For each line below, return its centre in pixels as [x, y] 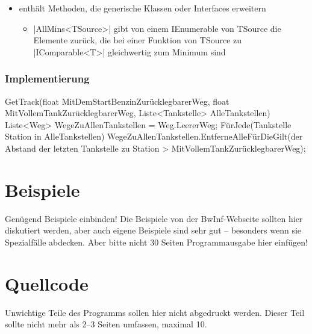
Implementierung [47, 79]
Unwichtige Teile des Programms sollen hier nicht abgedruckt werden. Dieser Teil [155, 312]
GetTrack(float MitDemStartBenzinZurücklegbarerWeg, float [117, 101]
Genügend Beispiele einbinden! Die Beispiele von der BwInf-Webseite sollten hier [154, 218]
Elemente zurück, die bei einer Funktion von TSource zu [138, 40]
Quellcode [47, 283]
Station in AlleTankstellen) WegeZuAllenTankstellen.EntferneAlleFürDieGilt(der [154, 136]
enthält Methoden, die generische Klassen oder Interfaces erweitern [142, 8]
